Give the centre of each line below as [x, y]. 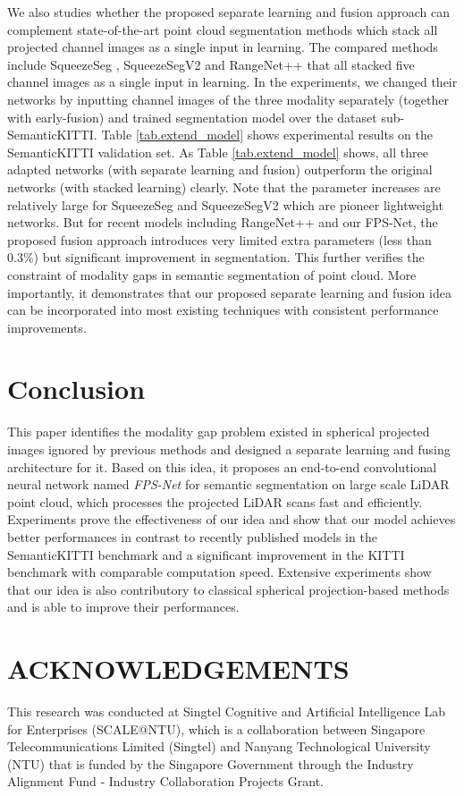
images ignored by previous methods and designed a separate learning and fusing [229, 449]
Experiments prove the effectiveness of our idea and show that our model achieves [232, 519]
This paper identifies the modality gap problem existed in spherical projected [219, 432]
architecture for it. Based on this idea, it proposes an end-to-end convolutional [222, 466]
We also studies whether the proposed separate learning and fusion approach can [228, 12]
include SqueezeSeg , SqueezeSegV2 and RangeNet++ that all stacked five [211, 64]
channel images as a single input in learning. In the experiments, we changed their [232, 82]
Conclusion [76, 389]
